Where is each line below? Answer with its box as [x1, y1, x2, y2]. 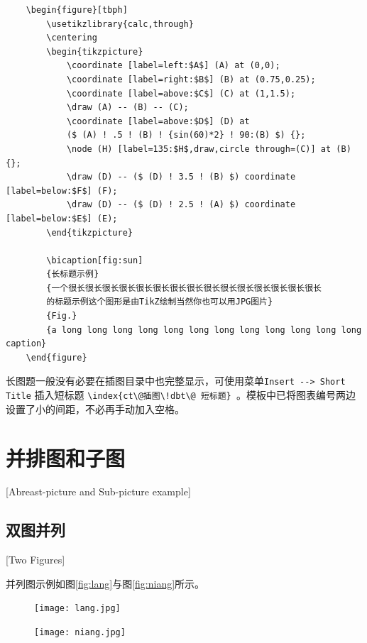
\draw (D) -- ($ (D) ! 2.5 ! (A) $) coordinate [66, 199, 296, 210]
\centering [46, 33, 97, 43]
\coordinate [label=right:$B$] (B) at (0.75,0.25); [66, 74, 316, 84]
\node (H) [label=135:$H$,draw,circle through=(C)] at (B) [66, 143, 351, 154]
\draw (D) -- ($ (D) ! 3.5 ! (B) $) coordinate [66, 172, 296, 182]
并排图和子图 [6, 443, 126, 472]
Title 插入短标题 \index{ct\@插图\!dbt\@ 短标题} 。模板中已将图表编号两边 [6, 388, 356, 402]
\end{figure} [26, 352, 87, 363]
